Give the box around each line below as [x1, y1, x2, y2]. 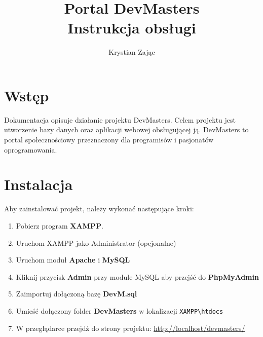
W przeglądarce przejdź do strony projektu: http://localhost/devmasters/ [16, 322, 245, 333]
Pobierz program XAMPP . [16, 220, 103, 231]
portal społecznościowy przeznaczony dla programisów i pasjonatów [4, 134, 214, 145]
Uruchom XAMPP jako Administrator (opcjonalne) [16, 237, 176, 248]
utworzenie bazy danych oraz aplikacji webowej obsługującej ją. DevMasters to [4, 124, 249, 135]
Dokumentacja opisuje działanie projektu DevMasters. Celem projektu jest [4, 114, 236, 125]
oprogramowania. [4, 144, 57, 155]
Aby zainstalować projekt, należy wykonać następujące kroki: [4, 203, 194, 214]
